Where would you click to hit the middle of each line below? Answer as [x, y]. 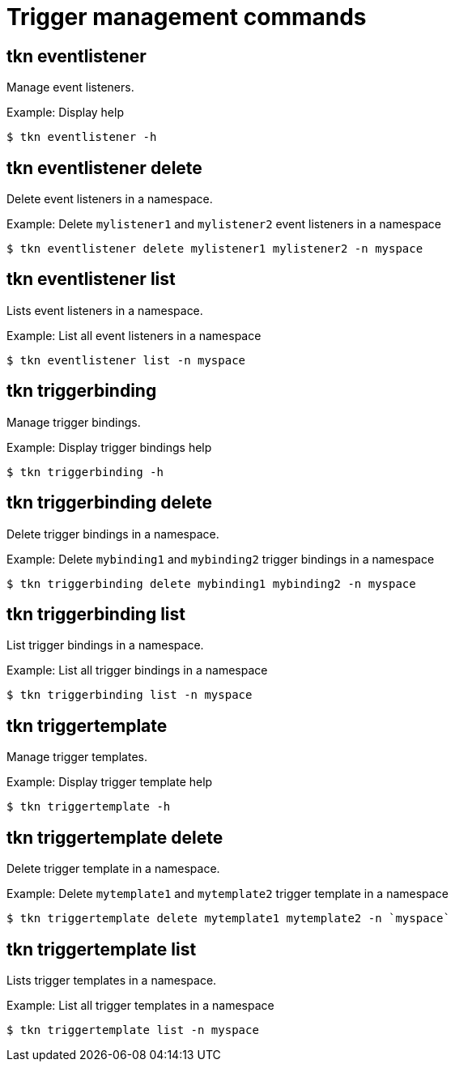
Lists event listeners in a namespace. [105, 310]
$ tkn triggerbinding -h [85, 472]
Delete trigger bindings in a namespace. [113, 534]
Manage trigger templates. [77, 757]
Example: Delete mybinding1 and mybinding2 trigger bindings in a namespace [221, 559]
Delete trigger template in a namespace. [113, 869]
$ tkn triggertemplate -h [89, 807]
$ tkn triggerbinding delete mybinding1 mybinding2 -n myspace [211, 583]
